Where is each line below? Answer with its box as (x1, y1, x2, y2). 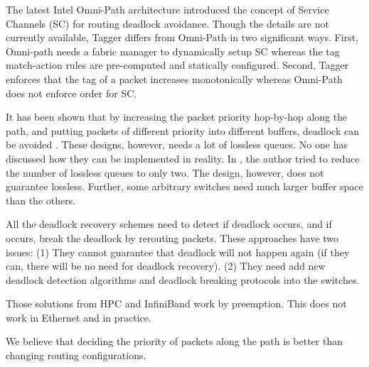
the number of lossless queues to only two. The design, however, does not (6, 165, 324, 180)
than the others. (6, 192, 76, 207)
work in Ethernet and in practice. (6, 310, 151, 324)
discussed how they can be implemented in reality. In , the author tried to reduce (6, 150, 360, 165)
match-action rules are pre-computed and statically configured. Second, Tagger (6, 57, 349, 72)
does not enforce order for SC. (6, 85, 137, 100)
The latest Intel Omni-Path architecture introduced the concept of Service (6, 2, 329, 16)
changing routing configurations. (6, 348, 146, 363)
